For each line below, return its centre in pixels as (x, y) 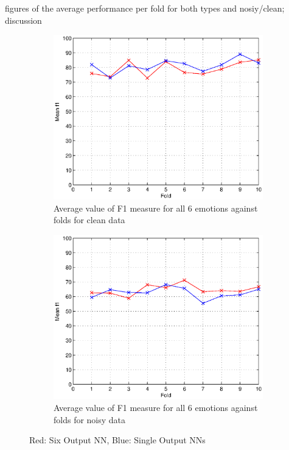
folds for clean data (89, 220)
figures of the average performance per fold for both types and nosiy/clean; (145, 8)
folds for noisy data (90, 419)
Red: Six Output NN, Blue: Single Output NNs (117, 440)
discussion (23, 20)
